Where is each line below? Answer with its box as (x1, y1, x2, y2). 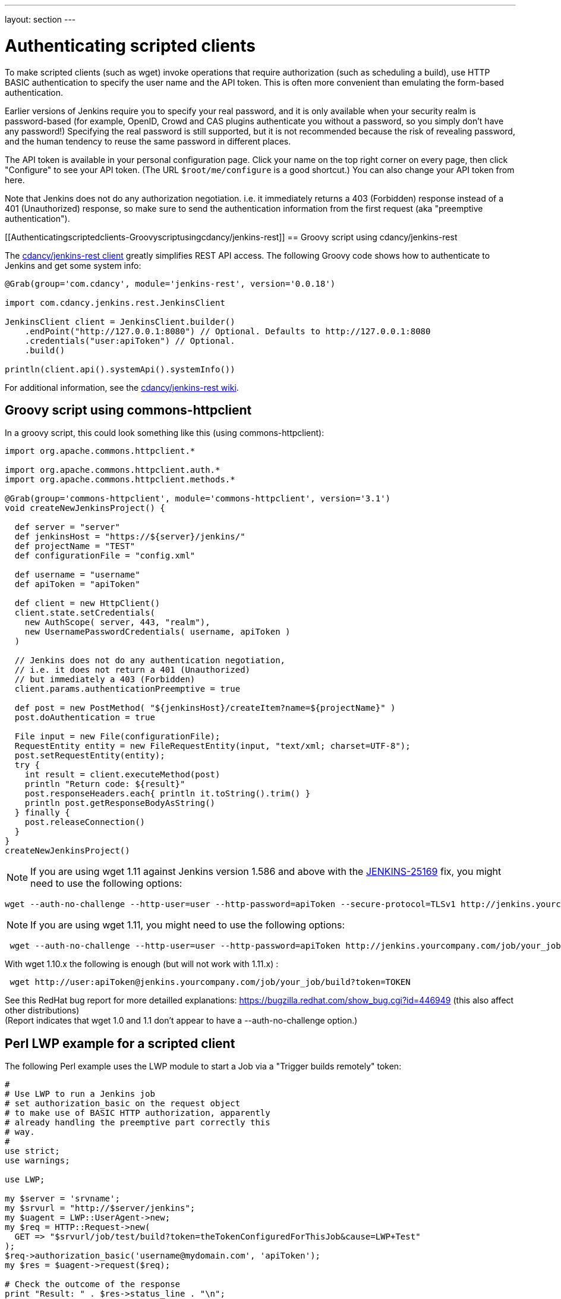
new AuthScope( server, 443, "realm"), (24, 617, 210, 627)
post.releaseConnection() (24, 817, 146, 827)
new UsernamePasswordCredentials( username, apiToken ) (24, 627, 291, 637)
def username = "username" (14, 570, 140, 580)
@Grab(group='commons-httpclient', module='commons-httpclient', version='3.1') (5, 494, 391, 504)
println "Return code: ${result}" (24, 779, 185, 789)
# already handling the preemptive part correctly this (5, 1118, 270, 1128)
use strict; (5, 1146, 60, 1156)
